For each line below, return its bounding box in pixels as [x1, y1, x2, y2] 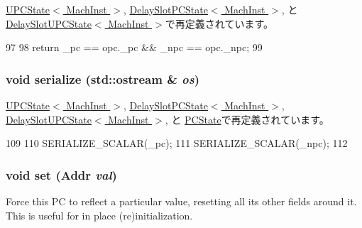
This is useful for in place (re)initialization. [6, 207, 193, 222]
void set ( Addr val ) [6, 165, 117, 183]
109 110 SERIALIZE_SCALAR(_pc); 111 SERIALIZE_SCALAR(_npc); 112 [6, 136, 348, 151]
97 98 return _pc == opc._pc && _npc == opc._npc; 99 [6, 40, 263, 55]
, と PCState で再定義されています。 [165, 112, 329, 126]
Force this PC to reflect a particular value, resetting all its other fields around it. [6, 194, 357, 208]
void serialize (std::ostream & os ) [6, 70, 200, 87]
